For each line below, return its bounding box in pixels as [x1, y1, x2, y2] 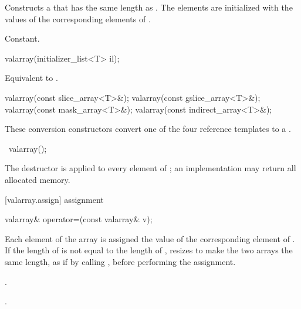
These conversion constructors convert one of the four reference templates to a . [5, 123, 291, 135]
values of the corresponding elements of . [5, 12, 151, 25]
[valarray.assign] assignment [5, 193, 104, 205]
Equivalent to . [5, 72, 58, 84]
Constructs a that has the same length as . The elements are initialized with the [5, 1, 293, 13]
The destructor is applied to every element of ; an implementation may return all [5, 162, 296, 174]
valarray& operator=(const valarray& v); [5, 213, 153, 225]
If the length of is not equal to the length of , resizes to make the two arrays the [5, 244, 293, 256]
